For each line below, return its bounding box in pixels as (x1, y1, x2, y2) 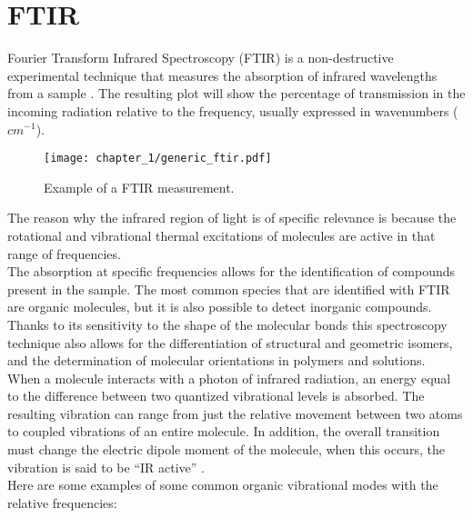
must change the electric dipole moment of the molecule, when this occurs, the (7, 440, 445, 459)
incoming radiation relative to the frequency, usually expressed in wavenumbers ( (7, 101, 458, 120)
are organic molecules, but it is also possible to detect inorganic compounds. (7, 297, 432, 316)
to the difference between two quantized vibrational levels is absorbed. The (7, 386, 425, 405)
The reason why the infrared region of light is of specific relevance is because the (7, 208, 457, 227)
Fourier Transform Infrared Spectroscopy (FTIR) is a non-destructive (7, 48, 394, 67)
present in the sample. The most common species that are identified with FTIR (7, 279, 450, 298)
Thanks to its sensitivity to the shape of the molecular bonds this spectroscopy (7, 314, 448, 334)
